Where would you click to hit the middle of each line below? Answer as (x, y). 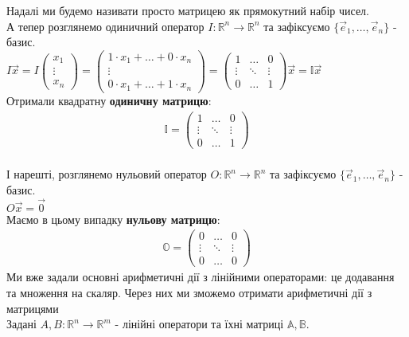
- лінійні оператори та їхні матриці (199, 324)
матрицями (33, 308)
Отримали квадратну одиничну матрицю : (109, 100)
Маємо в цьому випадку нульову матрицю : (113, 219)
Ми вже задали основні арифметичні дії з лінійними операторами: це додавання (201, 277)
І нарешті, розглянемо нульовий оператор (107, 174)
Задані (21, 324)
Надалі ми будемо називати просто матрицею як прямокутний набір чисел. (188, 10)
